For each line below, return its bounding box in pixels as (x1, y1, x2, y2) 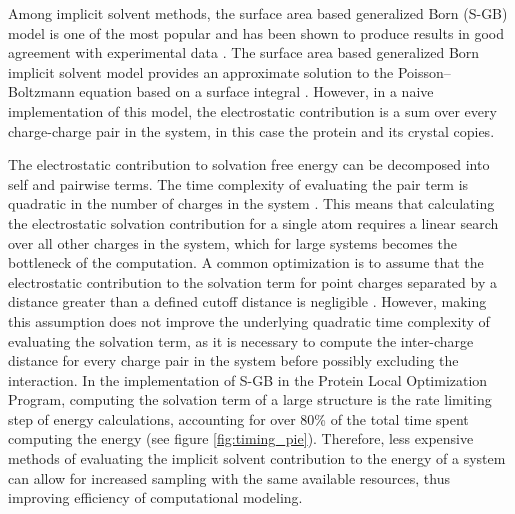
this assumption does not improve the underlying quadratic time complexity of (8, 310, 490, 331)
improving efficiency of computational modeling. (8, 487, 303, 508)
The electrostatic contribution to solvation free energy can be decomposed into (8, 154, 490, 175)
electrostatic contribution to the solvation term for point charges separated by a (8, 271, 497, 292)
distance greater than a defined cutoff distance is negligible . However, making (8, 291, 487, 312)
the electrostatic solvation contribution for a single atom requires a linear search (8, 212, 499, 233)
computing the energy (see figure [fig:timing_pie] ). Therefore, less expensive (8, 428, 474, 449)
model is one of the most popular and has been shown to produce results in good (8, 22, 505, 43)
